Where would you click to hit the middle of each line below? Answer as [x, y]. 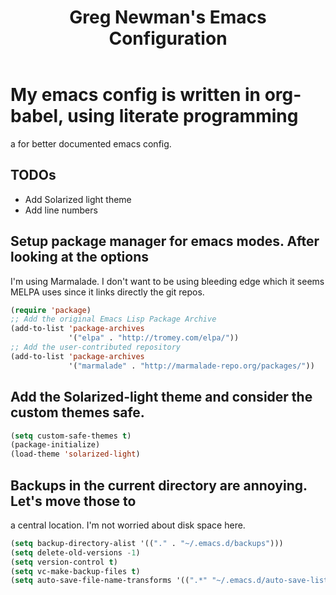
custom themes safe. [77, 412]
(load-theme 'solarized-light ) [75, 454]
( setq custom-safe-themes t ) [71, 436]
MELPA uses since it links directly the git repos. [107, 292]
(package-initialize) [55, 445]
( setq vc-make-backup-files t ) [75, 571]
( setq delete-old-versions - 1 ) [75, 552]
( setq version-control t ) [64, 562]
